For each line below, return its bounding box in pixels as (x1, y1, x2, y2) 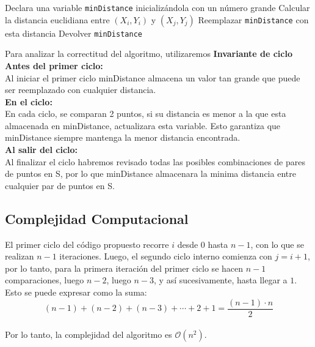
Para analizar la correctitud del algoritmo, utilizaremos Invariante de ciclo (5, 47, 293, 60)
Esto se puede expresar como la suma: (5, 286, 147, 299)
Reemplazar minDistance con (198, 13, 309, 26)
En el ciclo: (5, 95, 52, 108)
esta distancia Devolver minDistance (5, 26, 142, 39)
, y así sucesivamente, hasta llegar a (154, 274, 288, 286)
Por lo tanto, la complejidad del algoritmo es (5, 328, 172, 341)
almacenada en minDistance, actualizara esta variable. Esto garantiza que (5, 119, 281, 132)
